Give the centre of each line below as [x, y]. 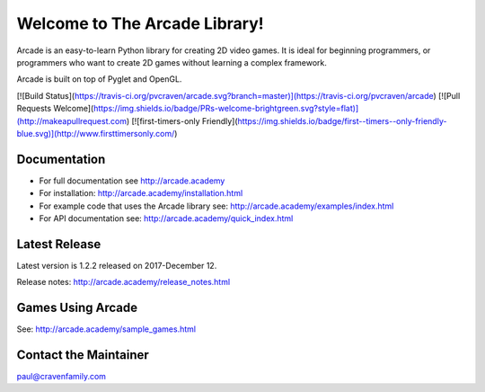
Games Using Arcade [77, 308]
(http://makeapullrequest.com [72, 120]
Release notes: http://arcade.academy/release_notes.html [123, 282]
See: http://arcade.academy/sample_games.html [106, 329]
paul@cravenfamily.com [62, 377]
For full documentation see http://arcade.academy [132, 181]
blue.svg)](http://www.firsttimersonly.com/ [96, 133]
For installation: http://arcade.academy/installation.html [141, 193]
